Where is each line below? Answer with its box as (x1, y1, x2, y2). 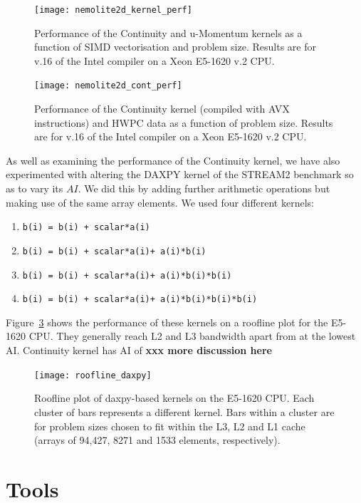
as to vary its (6, 181, 63, 196)
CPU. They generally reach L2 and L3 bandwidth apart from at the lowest (28, 328, 356, 343)
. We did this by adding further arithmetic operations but (78, 181, 330, 196)
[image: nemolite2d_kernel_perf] (34, 5, 192, 15)
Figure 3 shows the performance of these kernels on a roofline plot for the (6, 314, 328, 329)
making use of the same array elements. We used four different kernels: (6, 195, 314, 209)
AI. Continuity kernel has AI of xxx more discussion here (6, 343, 272, 358)
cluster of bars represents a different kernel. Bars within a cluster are (34, 404, 335, 419)
